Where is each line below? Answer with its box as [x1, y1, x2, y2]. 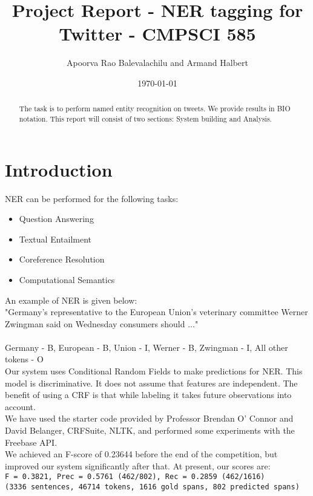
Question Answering [19, 212, 94, 225]
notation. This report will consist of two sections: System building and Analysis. [19, 113, 272, 123]
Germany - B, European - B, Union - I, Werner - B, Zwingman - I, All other [5, 341, 288, 353]
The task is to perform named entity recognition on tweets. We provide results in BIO [19, 103, 291, 114]
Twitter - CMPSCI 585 [59, 21, 256, 46]
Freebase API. [5, 436, 58, 448]
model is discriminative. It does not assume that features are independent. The [5, 376, 298, 389]
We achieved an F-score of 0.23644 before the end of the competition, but [5, 448, 278, 460]
